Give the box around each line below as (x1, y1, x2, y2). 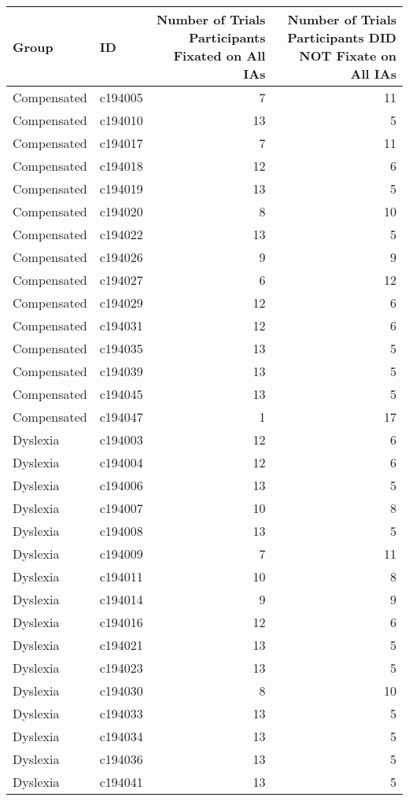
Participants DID (287, 28, 396, 46)
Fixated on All (173, 46, 266, 65)
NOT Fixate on (299, 46, 396, 65)
